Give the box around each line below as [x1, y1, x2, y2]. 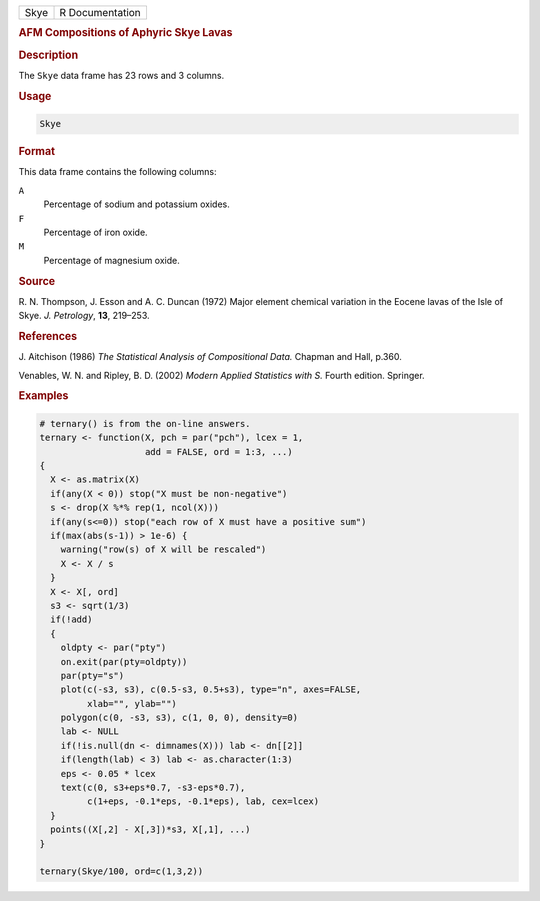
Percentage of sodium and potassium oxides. [43, 198, 230, 210]
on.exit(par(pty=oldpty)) [60, 656, 188, 667]
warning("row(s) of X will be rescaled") [60, 544, 267, 555]
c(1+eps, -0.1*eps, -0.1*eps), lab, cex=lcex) [86, 796, 320, 807]
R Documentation [59, 6, 142, 19]
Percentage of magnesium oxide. [43, 254, 180, 266]
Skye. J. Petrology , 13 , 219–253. [18, 310, 150, 322]
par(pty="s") [60, 670, 125, 681]
